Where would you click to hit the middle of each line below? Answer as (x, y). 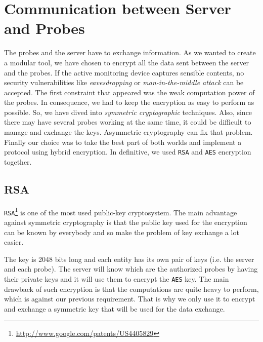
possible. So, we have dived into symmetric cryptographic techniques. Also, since (128, 112)
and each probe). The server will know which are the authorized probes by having (131, 269)
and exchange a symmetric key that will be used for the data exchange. (115, 308)
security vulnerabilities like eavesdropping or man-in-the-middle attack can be (124, 82)
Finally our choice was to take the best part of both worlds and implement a (123, 142)
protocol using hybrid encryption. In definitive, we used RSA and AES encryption (128, 152)
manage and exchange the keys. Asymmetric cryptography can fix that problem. (128, 132)
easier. (14, 242)
